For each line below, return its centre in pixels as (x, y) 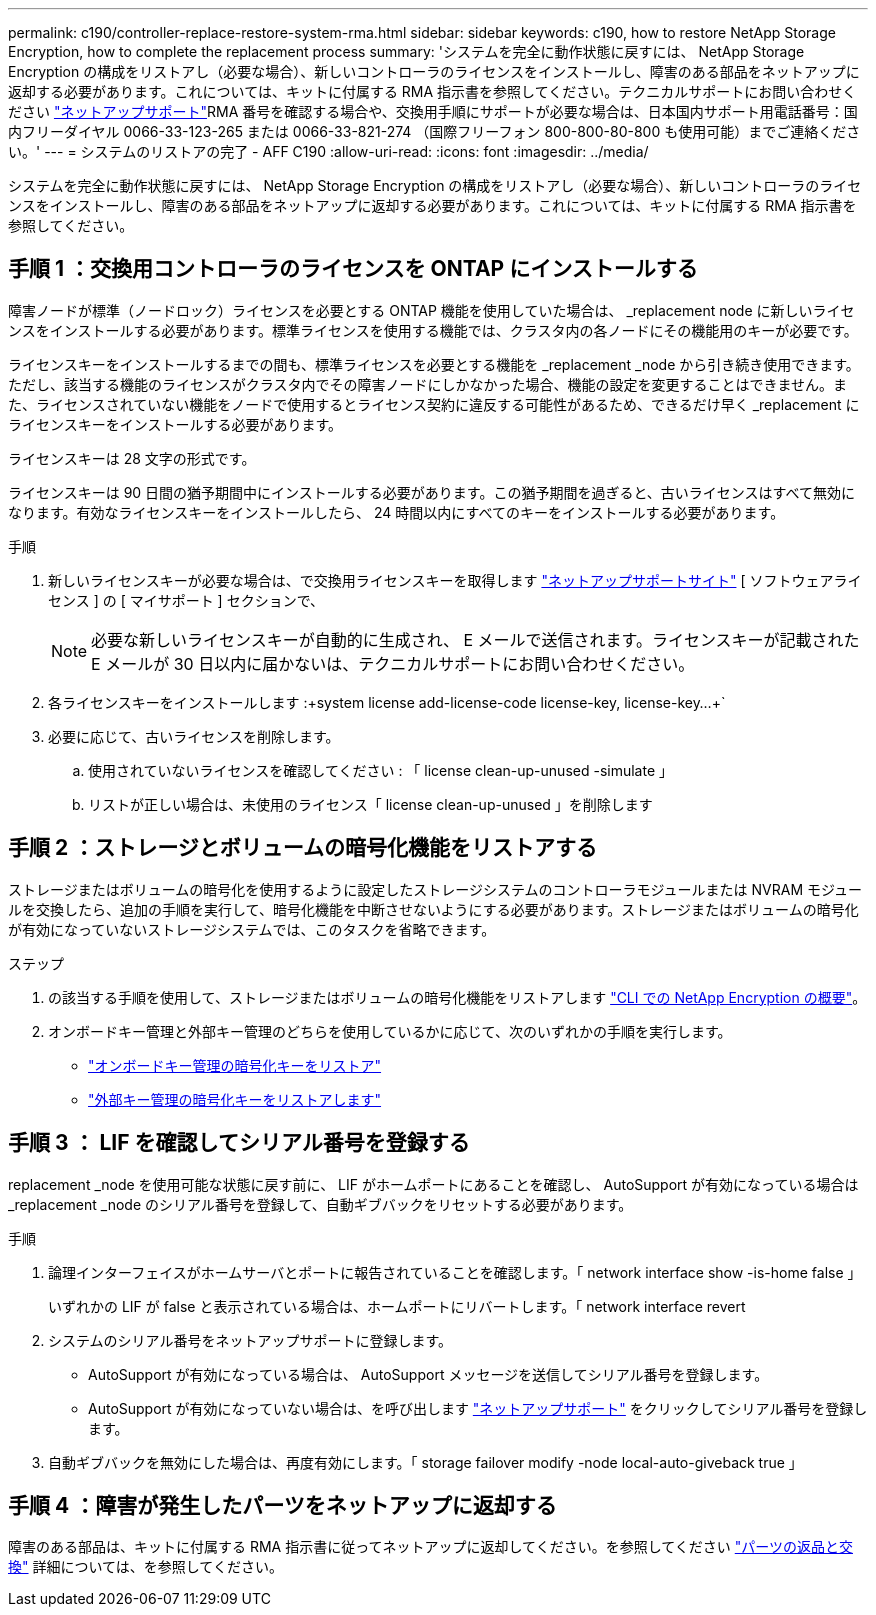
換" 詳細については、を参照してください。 (145, 1567)
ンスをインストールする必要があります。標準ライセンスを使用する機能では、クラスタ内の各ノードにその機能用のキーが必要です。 (433, 330)
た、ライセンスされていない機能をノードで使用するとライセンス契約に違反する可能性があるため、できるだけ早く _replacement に (434, 404)
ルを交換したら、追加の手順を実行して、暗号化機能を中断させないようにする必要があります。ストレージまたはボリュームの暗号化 (433, 909)
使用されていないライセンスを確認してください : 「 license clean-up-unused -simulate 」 (381, 770)
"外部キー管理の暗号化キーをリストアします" (235, 1099)
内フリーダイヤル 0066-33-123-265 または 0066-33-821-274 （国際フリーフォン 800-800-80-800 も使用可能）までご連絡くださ (434, 131)
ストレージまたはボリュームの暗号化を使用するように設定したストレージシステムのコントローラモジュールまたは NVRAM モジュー (435, 889)
